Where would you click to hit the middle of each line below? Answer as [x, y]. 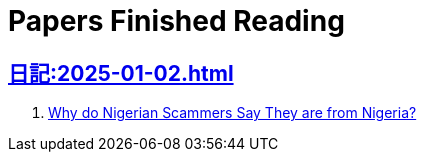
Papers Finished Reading [176, 21]
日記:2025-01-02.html [121, 73]
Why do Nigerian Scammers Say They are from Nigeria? [232, 113]
